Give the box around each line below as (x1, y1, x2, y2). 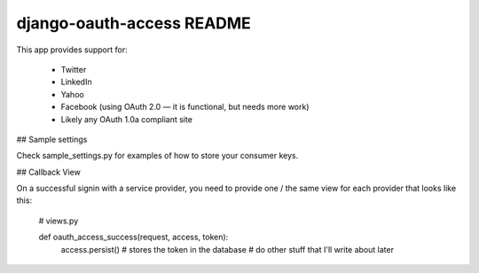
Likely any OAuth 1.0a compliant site (60, 113, 192, 124)
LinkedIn (60, 76, 92, 88)
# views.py (38, 215, 79, 226)
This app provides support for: (16, 44, 128, 55)
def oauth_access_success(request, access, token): (38, 231, 229, 243)
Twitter (60, 64, 87, 74)
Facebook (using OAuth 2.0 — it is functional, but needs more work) (60, 102, 310, 113)
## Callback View (16, 167, 82, 177)
